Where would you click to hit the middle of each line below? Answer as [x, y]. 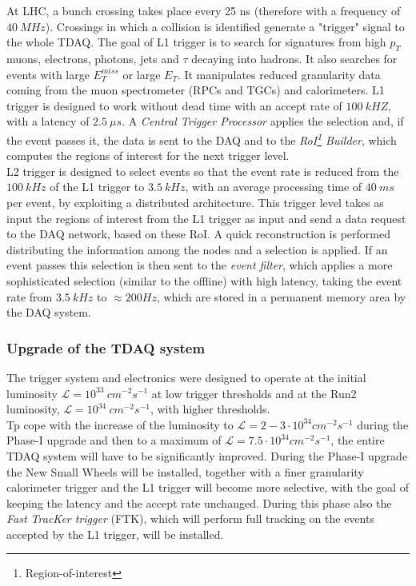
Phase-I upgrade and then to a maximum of [114, 440]
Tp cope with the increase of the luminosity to [120, 424]
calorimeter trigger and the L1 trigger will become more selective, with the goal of [208, 487]
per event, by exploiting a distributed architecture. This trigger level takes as [195, 202]
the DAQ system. [49, 312]
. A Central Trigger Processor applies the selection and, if [263, 121]
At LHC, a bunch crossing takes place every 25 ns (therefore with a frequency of [204, 10]
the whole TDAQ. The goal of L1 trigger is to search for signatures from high [196, 42]
